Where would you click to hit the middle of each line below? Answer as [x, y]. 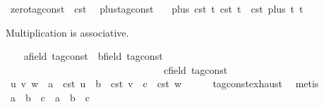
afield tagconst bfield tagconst [93, 56]
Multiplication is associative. [67, 32]
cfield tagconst [196, 69]
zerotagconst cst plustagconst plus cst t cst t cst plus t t [157, 8]
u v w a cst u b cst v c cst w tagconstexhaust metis [164, 83]
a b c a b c [50, 97]
